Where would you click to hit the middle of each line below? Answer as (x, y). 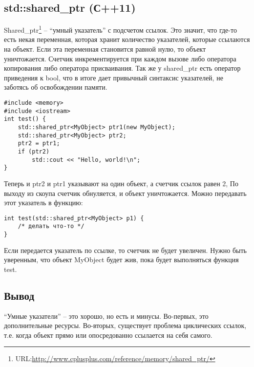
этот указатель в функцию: (43, 203)
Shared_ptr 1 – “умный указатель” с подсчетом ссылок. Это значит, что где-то (120, 29)
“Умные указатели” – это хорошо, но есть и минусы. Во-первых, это (106, 316)
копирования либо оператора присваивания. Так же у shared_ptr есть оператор (122, 68)
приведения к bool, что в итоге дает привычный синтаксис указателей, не (114, 77)
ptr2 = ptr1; (39, 144)
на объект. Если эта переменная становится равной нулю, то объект (105, 49)
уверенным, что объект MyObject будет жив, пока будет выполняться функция (121, 260)
